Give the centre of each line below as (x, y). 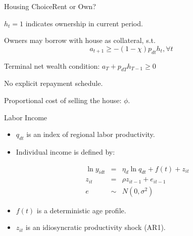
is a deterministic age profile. (81, 210)
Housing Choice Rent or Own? (50, 6)
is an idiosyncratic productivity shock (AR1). (95, 227)
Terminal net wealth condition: (52, 65)
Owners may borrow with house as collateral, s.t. (80, 40)
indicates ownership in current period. (84, 23)
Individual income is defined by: (65, 151)
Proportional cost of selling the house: (63, 100)
